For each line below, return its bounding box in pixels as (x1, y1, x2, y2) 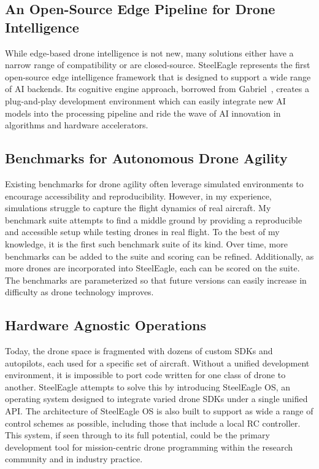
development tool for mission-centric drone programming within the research (5, 440, 293, 453)
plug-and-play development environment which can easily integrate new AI (5, 94, 286, 107)
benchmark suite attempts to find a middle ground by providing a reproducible (5, 213, 302, 226)
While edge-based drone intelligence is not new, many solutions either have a (5, 46, 294, 59)
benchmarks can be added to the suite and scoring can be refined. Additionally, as (5, 249, 314, 262)
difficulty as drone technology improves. (5, 285, 154, 298)
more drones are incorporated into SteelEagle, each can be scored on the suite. (5, 262, 300, 274)
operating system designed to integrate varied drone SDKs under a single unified (5, 392, 308, 405)
